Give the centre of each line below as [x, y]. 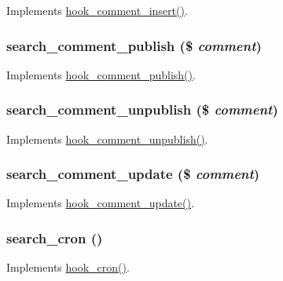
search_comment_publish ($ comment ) [134, 45]
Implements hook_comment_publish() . [101, 74]
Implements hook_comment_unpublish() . [107, 139]
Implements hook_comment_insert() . [97, 10]
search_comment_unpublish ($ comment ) [142, 109]
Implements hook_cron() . [68, 267]
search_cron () [55, 237]
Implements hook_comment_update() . [100, 203]
